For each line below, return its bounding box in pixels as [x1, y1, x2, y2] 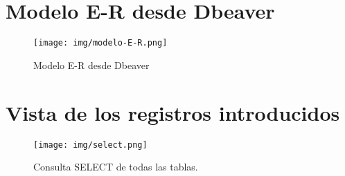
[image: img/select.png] [33, 139, 148, 150]
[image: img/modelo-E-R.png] [33, 38, 168, 48]
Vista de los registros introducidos [6, 98, 340, 126]
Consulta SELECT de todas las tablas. [33, 159, 198, 174]
